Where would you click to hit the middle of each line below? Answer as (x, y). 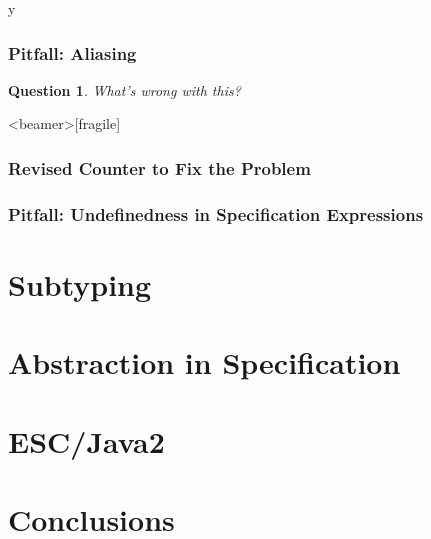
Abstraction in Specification (204, 362)
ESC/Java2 (86, 440)
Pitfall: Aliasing (72, 52)
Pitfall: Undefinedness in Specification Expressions (216, 213)
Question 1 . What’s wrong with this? (124, 89)
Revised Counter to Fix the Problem (159, 167)
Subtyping (80, 283)
